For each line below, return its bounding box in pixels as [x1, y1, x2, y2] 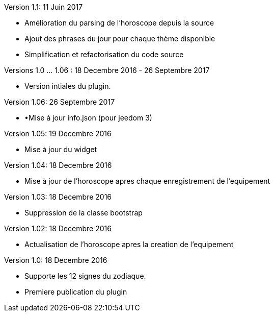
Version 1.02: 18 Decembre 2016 [4, 224, 112, 233]
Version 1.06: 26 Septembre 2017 [4, 98, 115, 106]
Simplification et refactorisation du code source [24, 50, 184, 59]
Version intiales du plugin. [24, 82, 111, 90]
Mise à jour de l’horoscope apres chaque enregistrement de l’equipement [24, 177, 270, 185]
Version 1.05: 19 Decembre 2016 [4, 129, 112, 138]
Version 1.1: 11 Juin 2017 [4, 3, 83, 11]
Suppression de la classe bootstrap [24, 208, 143, 217]
